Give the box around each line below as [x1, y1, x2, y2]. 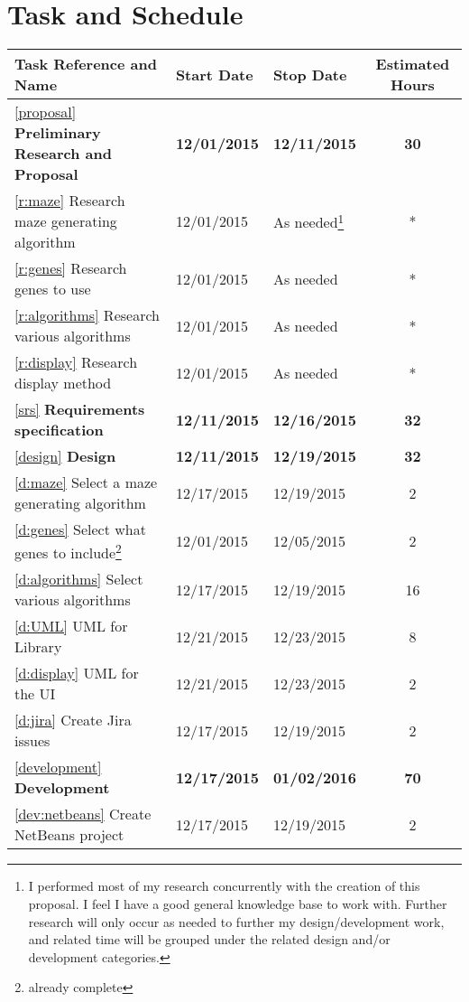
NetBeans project [14, 824, 124, 846]
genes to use [14, 278, 91, 300]
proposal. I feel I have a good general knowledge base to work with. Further [28, 894, 447, 913]
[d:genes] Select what [14, 519, 146, 540]
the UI [14, 683, 56, 705]
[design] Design [14, 445, 116, 467]
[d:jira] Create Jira [14, 709, 132, 731]
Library [14, 636, 62, 658]
